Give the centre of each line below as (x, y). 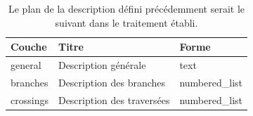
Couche (29, 47)
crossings (30, 99)
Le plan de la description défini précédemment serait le (126, 8)
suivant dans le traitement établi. (126, 22)
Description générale (102, 65)
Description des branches (112, 82)
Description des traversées (114, 99)
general (26, 65)
